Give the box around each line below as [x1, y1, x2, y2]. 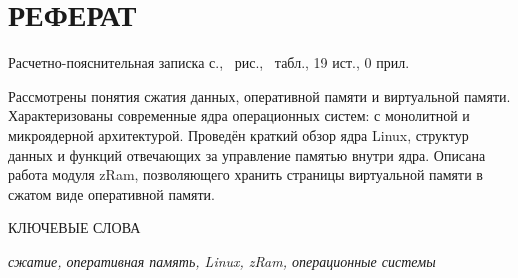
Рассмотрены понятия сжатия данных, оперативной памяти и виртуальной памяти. [8, 85, 511, 106]
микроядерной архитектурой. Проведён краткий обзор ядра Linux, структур [8, 124, 469, 145]
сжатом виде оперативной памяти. [8, 183, 215, 204]
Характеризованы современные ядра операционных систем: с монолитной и [8, 105, 470, 126]
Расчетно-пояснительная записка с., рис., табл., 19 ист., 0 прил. [8, 52, 410, 73]
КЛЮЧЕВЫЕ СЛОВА [8, 217, 141, 238]
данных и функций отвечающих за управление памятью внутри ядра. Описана [8, 144, 486, 165]
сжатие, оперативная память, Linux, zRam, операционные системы [8, 250, 436, 271]
